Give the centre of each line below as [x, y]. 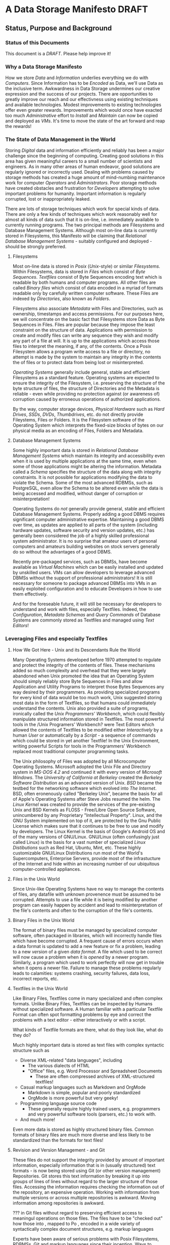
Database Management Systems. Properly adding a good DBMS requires [89, 514]
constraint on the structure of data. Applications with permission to [82, 330]
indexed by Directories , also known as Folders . [61, 299]
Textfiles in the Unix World [40, 988]
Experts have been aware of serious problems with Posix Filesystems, [86, 1239]
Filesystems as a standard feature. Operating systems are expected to [86, 378]
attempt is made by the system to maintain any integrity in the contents [87, 357]
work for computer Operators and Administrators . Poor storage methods [81, 183]
